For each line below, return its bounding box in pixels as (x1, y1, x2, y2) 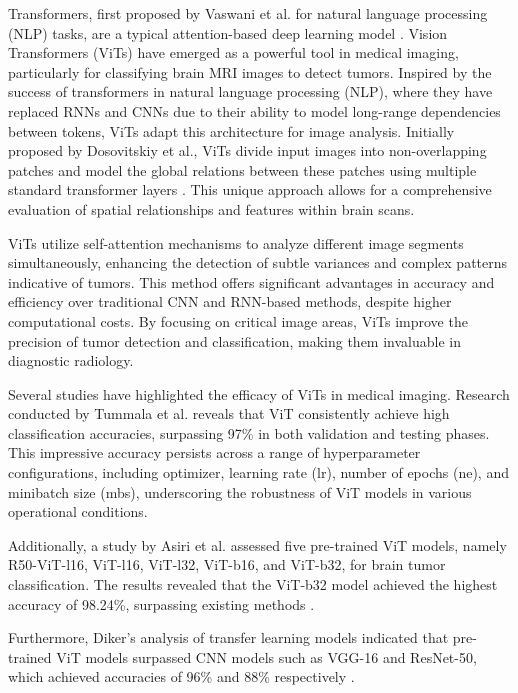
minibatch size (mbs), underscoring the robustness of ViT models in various (8, 481, 472, 502)
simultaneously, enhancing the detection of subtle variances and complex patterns (8, 252, 508, 273)
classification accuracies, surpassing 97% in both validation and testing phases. (8, 422, 490, 443)
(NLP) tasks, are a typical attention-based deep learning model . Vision (8, 22, 448, 43)
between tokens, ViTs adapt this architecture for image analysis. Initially (8, 120, 455, 141)
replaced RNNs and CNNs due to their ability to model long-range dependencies (8, 100, 501, 121)
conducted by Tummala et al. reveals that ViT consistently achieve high (8, 403, 450, 424)
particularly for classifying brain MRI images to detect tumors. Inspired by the (8, 61, 492, 82)
